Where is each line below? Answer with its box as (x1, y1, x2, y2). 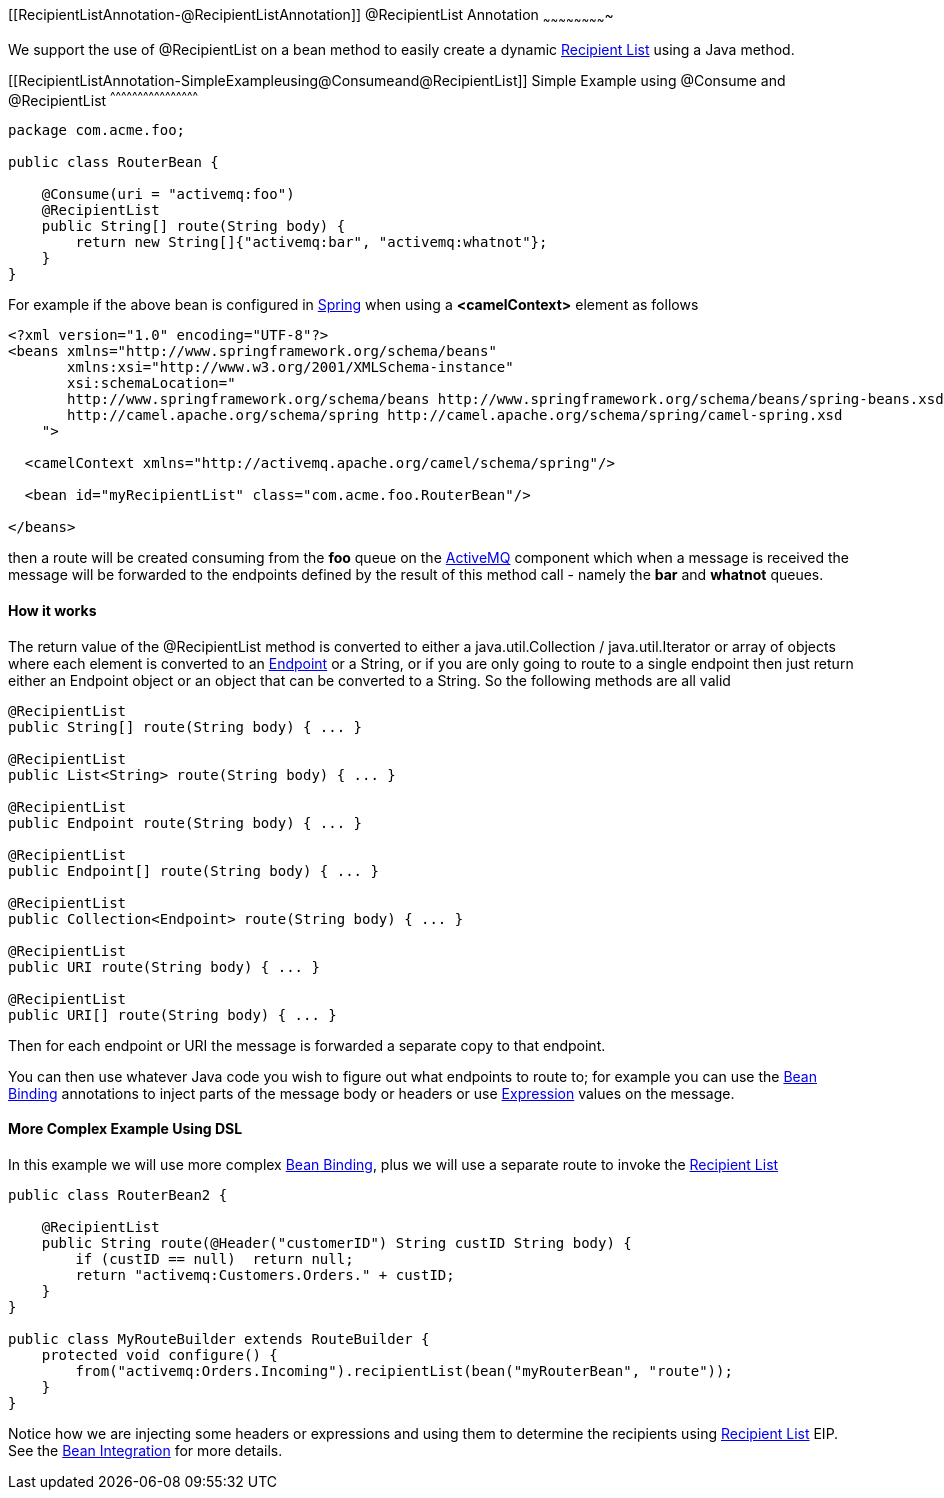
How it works (8, 602, 97, 620)
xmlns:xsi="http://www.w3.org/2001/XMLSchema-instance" (67, 359, 514, 376)
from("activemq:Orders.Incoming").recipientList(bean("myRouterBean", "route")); (75, 1362, 733, 1379)
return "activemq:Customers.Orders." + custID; (75, 1266, 455, 1283)
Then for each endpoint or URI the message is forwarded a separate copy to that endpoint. (8, 1036, 606, 1054)
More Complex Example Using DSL (8, 1120, 243, 1138)
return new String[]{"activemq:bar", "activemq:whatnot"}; (75, 234, 548, 251)
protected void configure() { (41, 1346, 278, 1363)
